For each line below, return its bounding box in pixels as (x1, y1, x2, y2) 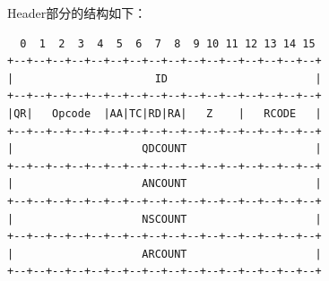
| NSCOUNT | (7, 212, 322, 226)
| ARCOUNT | (7, 247, 322, 260)
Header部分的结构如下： (7, 4, 147, 21)
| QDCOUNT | (7, 142, 322, 156)
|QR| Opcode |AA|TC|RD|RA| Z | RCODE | (7, 106, 322, 120)
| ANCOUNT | (7, 177, 322, 191)
